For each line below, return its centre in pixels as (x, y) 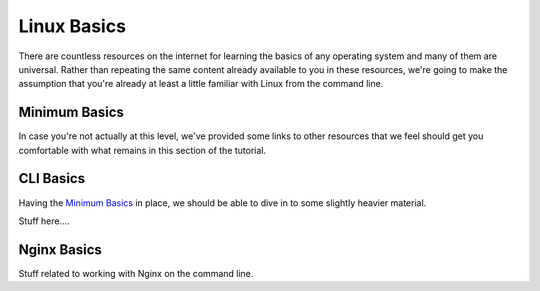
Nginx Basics (60, 249)
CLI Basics (51, 178)
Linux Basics (72, 26)
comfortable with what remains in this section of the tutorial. (142, 150)
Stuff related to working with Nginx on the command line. (136, 273)
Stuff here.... (44, 221)
